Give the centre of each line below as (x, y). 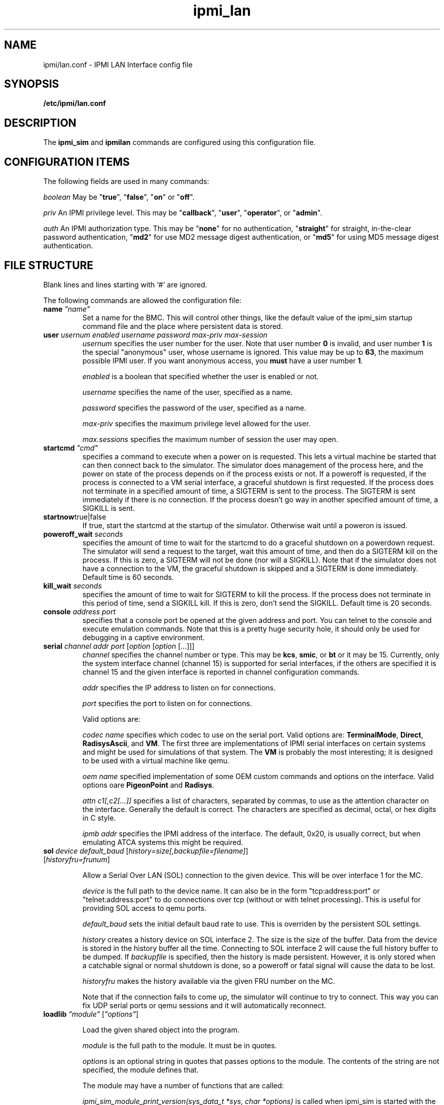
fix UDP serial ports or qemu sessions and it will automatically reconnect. (204, 1005)
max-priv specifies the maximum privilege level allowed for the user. (196, 423)
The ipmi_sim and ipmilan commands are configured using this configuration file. (179, 142)
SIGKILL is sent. (109, 508)
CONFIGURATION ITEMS (67, 162)
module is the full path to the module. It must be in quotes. (180, 1045)
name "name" (67, 309)
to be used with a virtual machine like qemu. (156, 760)
